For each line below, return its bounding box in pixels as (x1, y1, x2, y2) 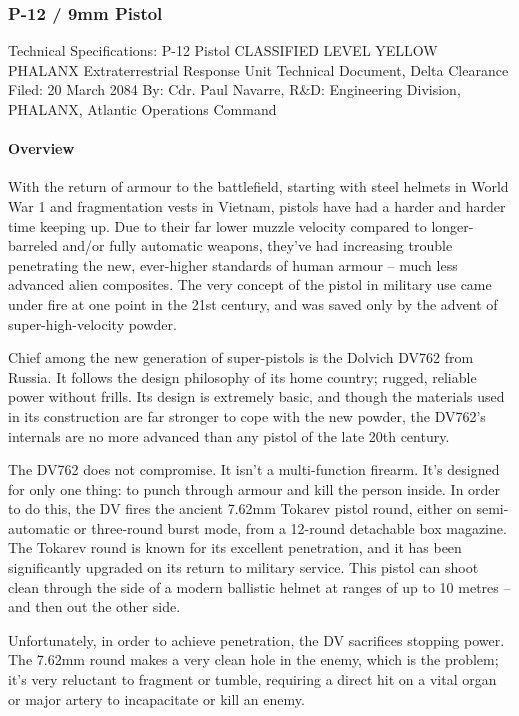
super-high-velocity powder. (8, 313, 177, 334)
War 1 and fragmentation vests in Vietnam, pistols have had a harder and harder (8, 195, 506, 216)
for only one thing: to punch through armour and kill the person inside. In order (8, 478, 501, 499)
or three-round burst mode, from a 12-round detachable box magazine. (74, 517, 507, 538)
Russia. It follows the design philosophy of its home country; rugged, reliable (8, 366, 477, 387)
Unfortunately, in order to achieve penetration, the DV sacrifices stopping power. (8, 629, 505, 650)
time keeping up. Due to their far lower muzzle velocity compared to (8, 215, 427, 236)
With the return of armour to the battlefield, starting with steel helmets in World (8, 176, 509, 197)
